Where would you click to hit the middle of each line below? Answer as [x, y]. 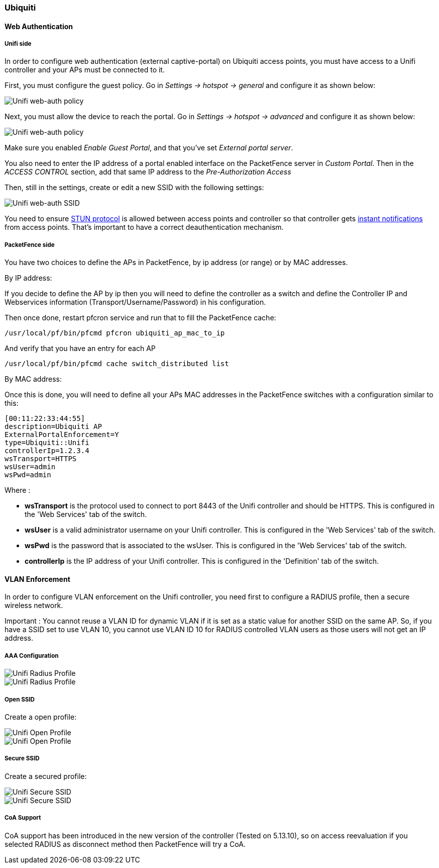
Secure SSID [22, 759]
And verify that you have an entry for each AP [80, 349]
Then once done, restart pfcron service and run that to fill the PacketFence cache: [140, 318]
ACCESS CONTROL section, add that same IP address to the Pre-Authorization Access [148, 172]
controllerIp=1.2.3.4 [47, 451]
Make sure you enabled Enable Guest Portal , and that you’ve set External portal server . [149, 148]
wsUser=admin [30, 467]
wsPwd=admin [28, 475]
